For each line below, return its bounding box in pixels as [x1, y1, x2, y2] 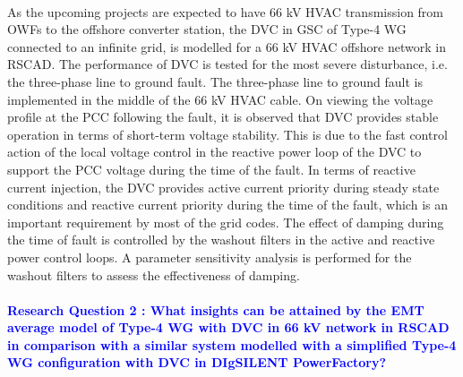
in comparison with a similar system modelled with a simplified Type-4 [7, 335, 457, 354]
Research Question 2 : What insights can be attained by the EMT [7, 300, 424, 319]
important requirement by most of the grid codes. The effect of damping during [7, 212, 444, 231]
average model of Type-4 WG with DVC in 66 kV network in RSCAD [7, 318, 450, 337]
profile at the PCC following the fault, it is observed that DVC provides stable [7, 107, 439, 126]
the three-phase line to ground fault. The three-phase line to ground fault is [7, 72, 423, 90]
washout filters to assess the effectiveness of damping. [7, 265, 300, 284]
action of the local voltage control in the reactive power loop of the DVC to [7, 142, 422, 161]
